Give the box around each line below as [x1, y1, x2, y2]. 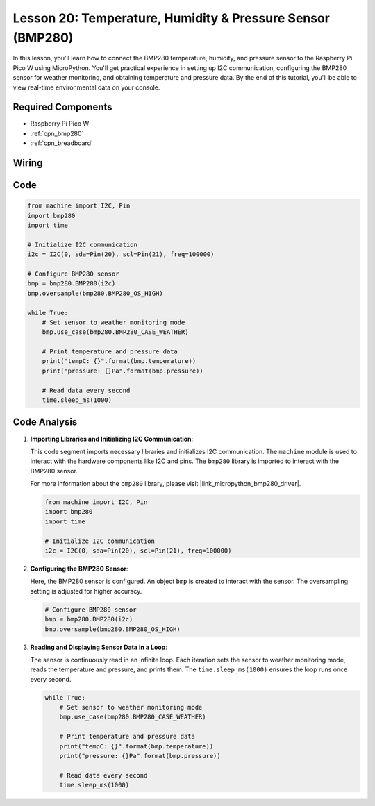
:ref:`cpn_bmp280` [30, 129, 84, 137]
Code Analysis [12, 417, 78, 428]
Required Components [12, 101, 112, 113]
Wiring [12, 157, 43, 169]
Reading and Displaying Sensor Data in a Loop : [30, 643, 168, 651]
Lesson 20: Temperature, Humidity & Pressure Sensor [12, 10, 330, 26]
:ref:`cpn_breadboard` [30, 139, 94, 147]
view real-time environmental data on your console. [12, 83, 160, 92]
